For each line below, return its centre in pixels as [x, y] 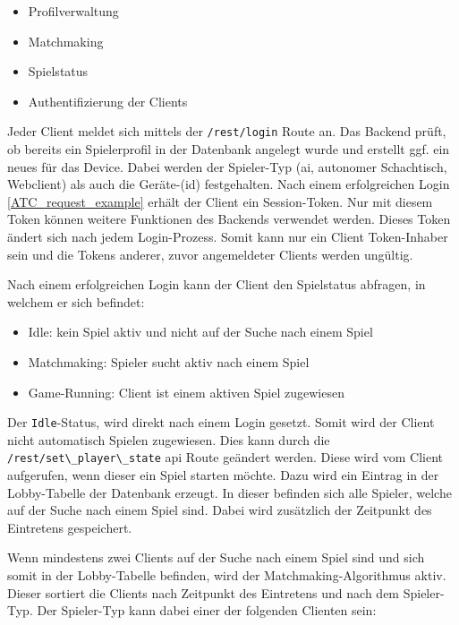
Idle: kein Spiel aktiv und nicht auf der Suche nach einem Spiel [200, 332]
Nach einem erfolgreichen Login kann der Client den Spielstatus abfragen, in [217, 284]
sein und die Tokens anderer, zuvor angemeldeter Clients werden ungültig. [210, 254]
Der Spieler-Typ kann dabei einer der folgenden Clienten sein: [207, 610]
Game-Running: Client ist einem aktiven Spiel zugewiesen [186, 392]
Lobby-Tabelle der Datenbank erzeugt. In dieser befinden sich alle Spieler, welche [229, 492]
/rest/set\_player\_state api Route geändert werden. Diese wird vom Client [225, 457]
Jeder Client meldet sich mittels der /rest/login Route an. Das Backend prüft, [227, 131]
